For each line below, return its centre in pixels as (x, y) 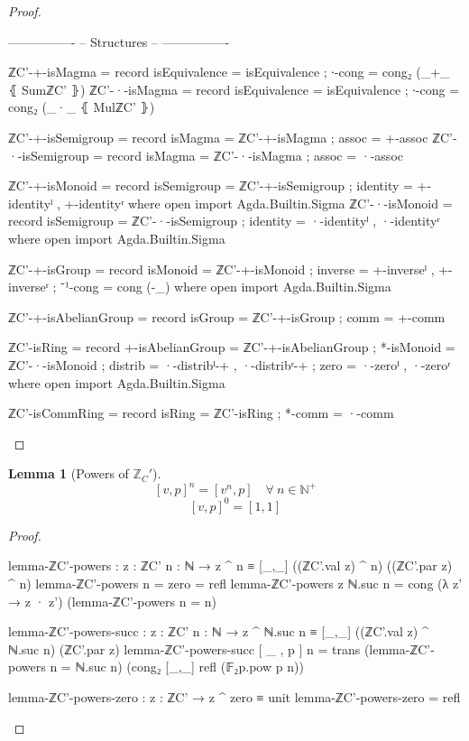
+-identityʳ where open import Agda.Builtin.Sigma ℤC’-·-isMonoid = (258, 203)
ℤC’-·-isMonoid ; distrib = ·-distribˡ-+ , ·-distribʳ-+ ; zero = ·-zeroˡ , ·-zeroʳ (230, 364)
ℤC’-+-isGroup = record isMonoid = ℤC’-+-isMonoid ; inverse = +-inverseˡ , (221, 269)
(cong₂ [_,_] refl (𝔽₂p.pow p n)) (215, 667)
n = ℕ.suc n (84, 667)
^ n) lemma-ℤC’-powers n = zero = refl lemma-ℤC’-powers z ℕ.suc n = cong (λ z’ (235, 584)
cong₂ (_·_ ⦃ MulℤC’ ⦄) (82, 107)
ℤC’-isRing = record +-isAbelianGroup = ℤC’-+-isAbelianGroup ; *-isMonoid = (232, 347)
